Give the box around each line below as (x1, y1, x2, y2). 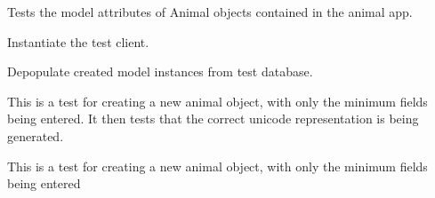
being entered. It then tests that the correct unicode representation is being (7, 109, 419, 128)
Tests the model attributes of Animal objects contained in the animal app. (7, 3, 413, 20)
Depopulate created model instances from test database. (7, 62, 313, 81)
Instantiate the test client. (7, 32, 149, 51)
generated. (7, 126, 64, 145)
